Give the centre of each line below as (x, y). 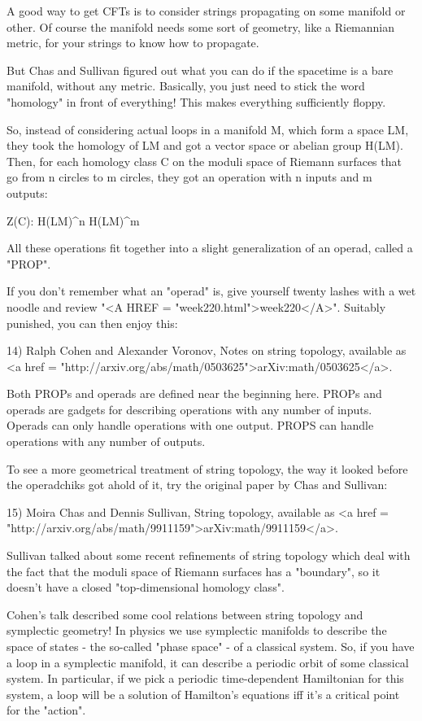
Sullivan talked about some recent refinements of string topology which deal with (209, 555)
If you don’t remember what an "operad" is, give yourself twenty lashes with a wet (211, 291)
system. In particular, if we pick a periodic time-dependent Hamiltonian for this (205, 678)
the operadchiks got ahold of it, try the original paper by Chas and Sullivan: (197, 485)
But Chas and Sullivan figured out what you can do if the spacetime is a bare (200, 70)
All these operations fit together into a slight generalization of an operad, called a (210, 248)
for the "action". (46, 710)
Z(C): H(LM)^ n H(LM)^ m (73, 220)
